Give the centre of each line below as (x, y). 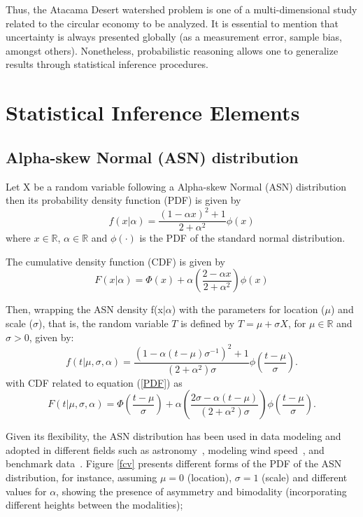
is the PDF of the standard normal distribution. (242, 238)
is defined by (208, 323)
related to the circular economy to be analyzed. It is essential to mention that (172, 23)
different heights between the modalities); (94, 505)
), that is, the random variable (103, 323)
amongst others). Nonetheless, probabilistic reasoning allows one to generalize (172, 50)
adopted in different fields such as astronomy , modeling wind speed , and (165, 449)
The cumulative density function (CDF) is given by (115, 261)
